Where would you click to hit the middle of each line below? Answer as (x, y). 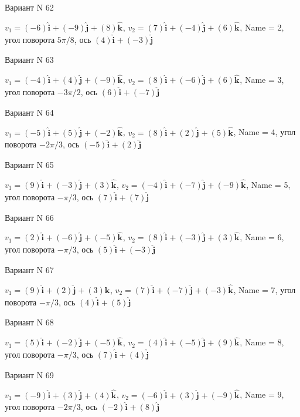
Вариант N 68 (29, 322)
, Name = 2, (262, 27)
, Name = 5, (268, 185)
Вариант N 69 (29, 374)
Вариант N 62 (29, 7)
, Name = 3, (262, 80)
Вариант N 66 (29, 217)
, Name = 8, (262, 342)
